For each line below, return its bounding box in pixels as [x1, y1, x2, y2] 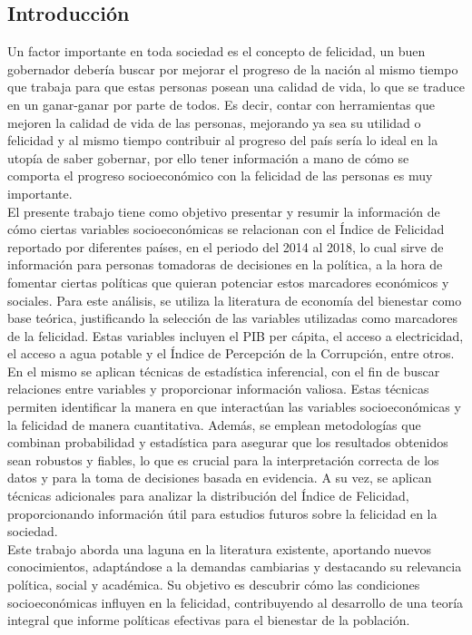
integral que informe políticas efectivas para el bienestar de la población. [7, 611, 410, 630]
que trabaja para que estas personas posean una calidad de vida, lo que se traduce [7, 77, 465, 96]
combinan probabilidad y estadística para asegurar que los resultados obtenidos [7, 433, 448, 452]
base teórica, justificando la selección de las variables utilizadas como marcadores [7, 308, 458, 327]
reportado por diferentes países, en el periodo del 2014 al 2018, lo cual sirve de [7, 237, 444, 256]
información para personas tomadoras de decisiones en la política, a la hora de [7, 255, 443, 274]
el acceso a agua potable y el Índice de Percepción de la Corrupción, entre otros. [7, 344, 455, 363]
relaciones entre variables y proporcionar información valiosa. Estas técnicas [7, 379, 429, 398]
